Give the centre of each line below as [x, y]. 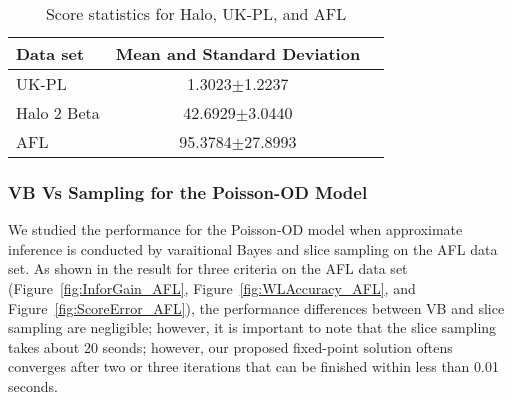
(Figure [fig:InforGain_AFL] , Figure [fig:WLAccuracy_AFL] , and [212, 288]
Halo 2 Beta [58, 112]
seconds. [33, 385]
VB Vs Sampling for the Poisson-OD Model [188, 191]
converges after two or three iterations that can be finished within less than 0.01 [253, 366]
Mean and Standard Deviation [238, 53]
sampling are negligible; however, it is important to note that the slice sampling [252, 327]
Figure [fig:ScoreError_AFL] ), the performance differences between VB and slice [256, 307]
